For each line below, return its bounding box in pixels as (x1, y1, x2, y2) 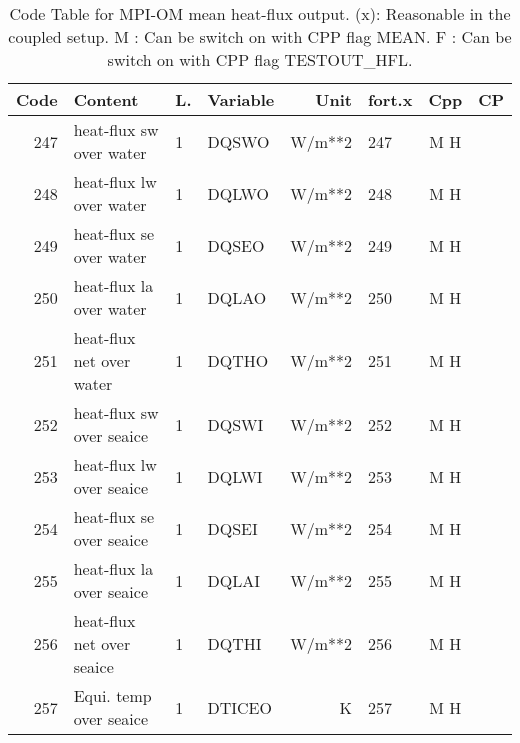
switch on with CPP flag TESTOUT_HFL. (107, 48, 413, 71)
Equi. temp (73, 684, 152, 707)
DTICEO (207, 695, 272, 719)
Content (73, 88, 139, 111)
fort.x (368, 88, 413, 111)
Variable (207, 88, 275, 111)
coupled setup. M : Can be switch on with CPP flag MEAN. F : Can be (8, 25, 512, 48)
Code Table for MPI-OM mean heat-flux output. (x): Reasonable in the (9, 2, 511, 25)
